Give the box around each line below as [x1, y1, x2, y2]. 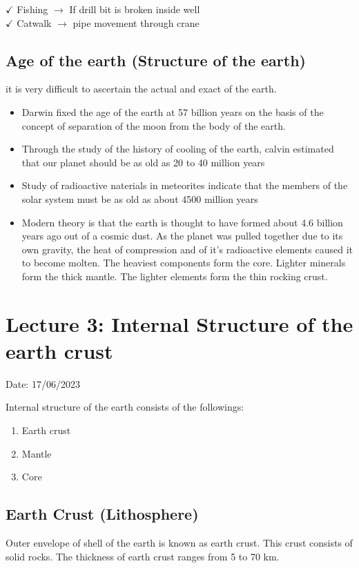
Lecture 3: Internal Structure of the [6, 309, 353, 337]
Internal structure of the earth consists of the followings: [6, 400, 244, 414]
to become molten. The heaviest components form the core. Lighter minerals [21, 255, 346, 270]
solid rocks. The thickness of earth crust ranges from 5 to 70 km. [6, 549, 280, 563]
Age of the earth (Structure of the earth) [6, 49, 306, 70]
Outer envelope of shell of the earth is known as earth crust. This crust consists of [6, 536, 353, 549]
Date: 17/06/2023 [6, 376, 80, 391]
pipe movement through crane [72, 15, 200, 30]
